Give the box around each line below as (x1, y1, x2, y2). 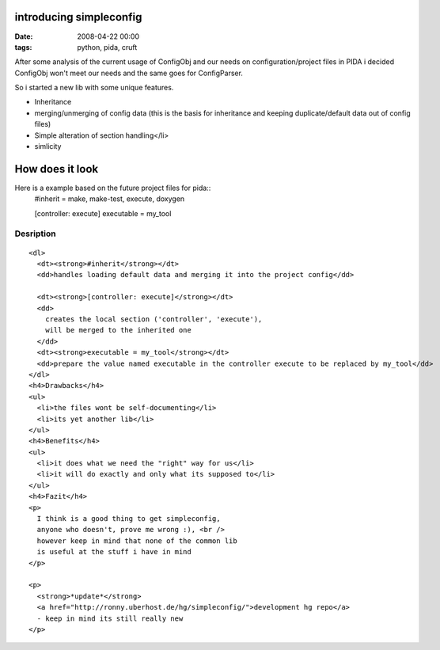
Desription (14, 228, 56, 239)
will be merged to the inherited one (44, 325, 192, 335)
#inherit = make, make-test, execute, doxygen (34, 194, 185, 203)
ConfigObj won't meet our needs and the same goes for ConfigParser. (14, 68, 243, 78)
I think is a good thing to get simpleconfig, (36, 515, 221, 523)
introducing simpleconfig (14, 10, 142, 24)
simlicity (34, 142, 62, 151)
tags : (14, 42, 32, 51)
